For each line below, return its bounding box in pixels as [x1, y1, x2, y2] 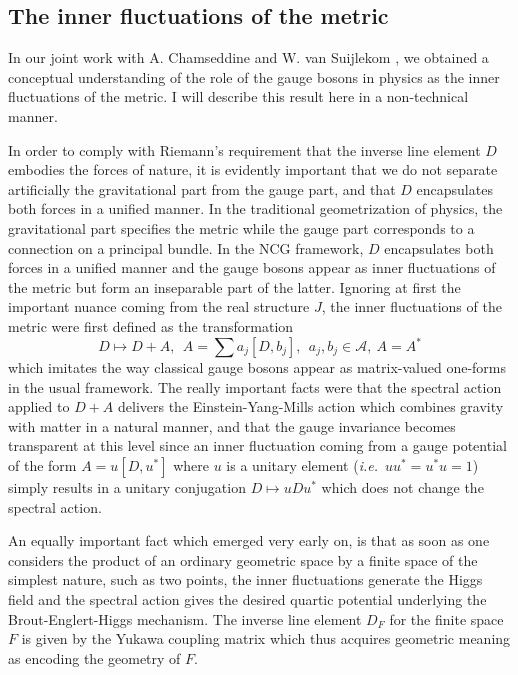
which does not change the [321, 476, 484, 497]
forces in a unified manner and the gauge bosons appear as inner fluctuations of [8, 257, 496, 278]
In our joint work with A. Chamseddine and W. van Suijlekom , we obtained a [8, 47, 489, 68]
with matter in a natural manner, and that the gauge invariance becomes [8, 415, 456, 436]
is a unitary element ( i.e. [226, 454, 379, 475]
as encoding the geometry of [8, 647, 181, 668]
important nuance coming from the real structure [8, 296, 310, 317]
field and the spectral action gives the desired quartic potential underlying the [8, 588, 487, 609]
